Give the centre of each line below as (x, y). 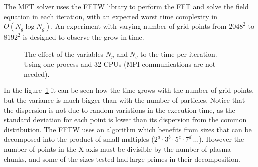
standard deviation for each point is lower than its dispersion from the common (125, 120)
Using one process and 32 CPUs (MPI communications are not (120, 64)
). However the (221, 139)
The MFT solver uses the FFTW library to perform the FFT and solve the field (126, 6)
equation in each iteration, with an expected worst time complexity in (111, 16)
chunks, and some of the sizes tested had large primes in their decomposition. (122, 158)
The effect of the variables (64, 53)
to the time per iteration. (179, 53)
